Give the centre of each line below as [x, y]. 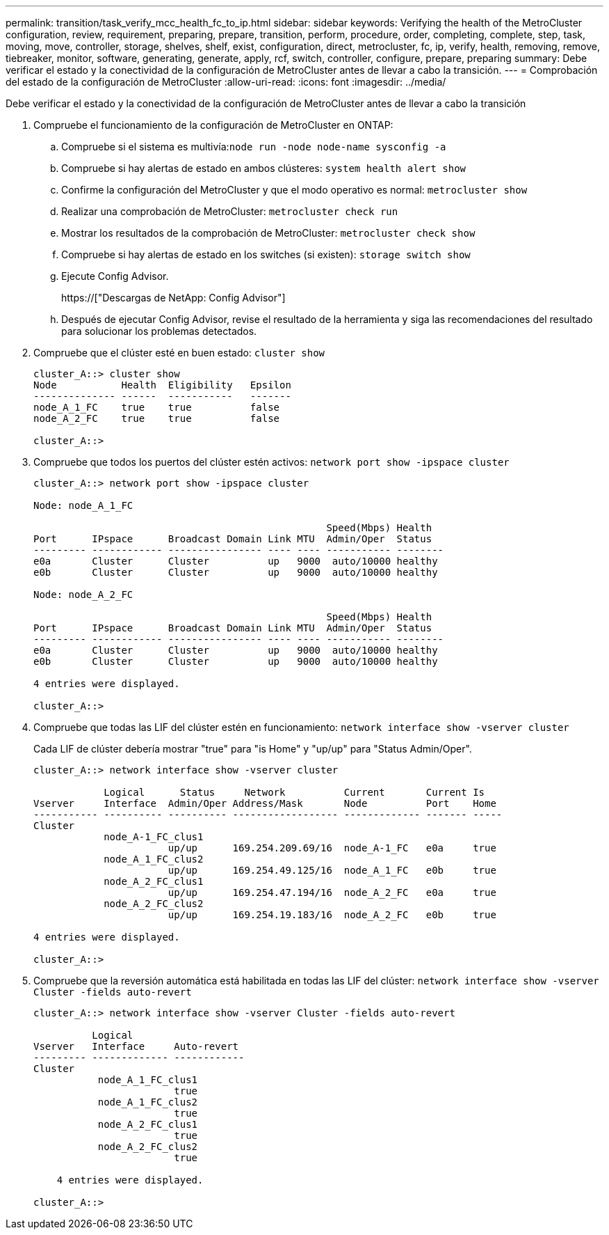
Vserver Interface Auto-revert [136, 1046]
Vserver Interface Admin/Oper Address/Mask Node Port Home [265, 803]
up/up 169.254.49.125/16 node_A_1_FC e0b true [332, 870]
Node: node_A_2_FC [83, 595]
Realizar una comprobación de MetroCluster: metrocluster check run [230, 211]
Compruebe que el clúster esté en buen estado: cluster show [179, 353]
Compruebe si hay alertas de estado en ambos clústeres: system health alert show [263, 168]
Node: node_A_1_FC [83, 505]
